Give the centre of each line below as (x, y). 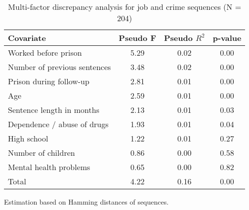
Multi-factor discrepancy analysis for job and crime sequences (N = (125, 7)
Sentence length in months (54, 110)
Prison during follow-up (49, 81)
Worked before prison (45, 52)
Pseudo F (137, 38)
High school (28, 138)
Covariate (27, 38)
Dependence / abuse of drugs (58, 124)
